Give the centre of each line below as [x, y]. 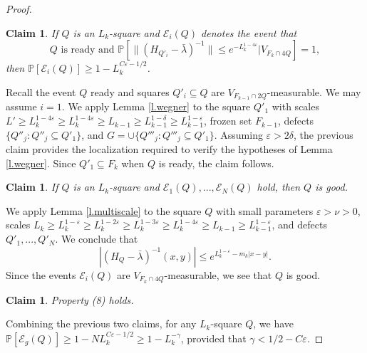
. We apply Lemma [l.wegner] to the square [156, 106]
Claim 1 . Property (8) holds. [70, 299]
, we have [274, 323]
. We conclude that [97, 239]
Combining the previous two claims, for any [101, 323]
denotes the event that [249, 32]
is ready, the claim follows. [216, 163]
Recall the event [41, 91]
